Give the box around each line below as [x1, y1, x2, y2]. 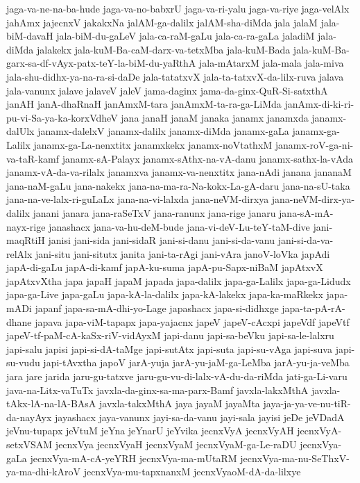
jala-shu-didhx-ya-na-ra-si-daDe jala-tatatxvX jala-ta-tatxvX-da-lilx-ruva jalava [6, 69, 344, 83]
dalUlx [6, 124, 35, 138]
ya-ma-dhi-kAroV [6, 464, 80, 479]
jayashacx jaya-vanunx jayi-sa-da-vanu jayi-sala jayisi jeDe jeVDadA [55, 409, 345, 424]
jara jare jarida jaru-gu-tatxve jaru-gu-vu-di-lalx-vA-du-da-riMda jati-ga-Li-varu [6, 369, 348, 384]
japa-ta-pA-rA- [282, 301, 345, 316]
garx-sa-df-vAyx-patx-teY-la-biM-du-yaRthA [6, 56, 196, 70]
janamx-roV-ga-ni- [275, 137, 354, 152]
